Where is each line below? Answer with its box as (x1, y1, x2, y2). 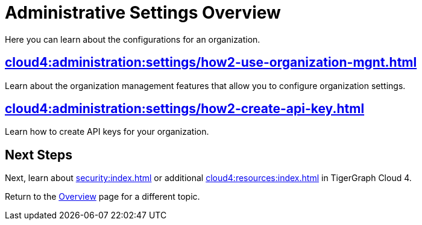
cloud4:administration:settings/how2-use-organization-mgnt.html (5, 55, 417, 70)
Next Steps (5, 147, 72, 162)
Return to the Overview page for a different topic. (5, 191, 200, 202)
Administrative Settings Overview (5, 2, 281, 23)
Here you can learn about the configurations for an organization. (5, 34, 260, 45)
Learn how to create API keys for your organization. (5, 126, 209, 137)
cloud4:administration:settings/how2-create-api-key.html (5, 101, 365, 117)
